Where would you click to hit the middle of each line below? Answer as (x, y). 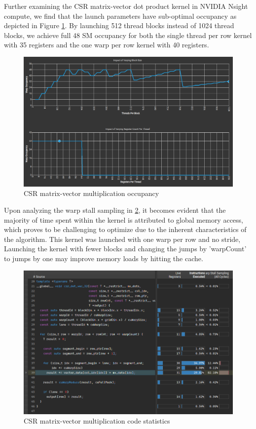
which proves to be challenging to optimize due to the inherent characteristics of (125, 229)
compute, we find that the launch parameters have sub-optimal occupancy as (120, 16)
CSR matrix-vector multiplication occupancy (91, 193)
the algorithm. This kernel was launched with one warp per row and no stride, (122, 239)
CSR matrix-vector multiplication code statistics (97, 421)
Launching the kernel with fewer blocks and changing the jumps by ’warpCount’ (125, 249)
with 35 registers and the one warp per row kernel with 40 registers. (107, 45)
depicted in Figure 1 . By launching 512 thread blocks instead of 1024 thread (119, 25)
